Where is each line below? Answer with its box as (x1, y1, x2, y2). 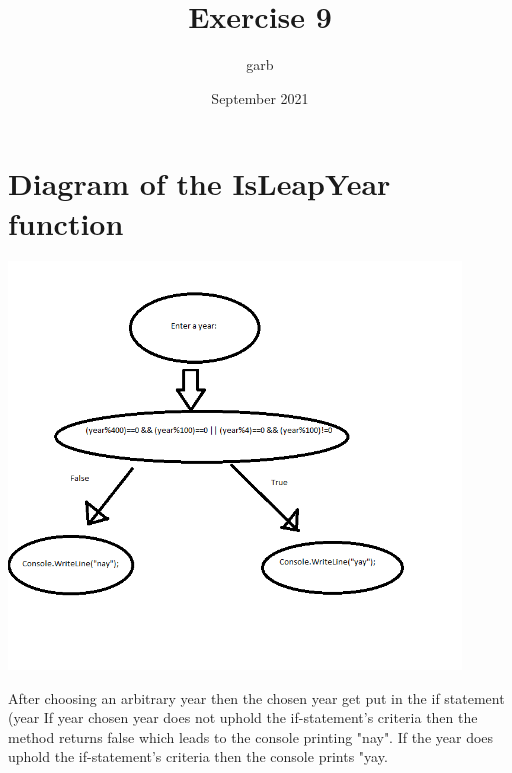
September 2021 (211, 87, 309, 108)
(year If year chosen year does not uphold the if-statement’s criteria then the (8, 707, 478, 728)
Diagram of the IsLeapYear (8, 163, 391, 204)
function (8, 202, 124, 243)
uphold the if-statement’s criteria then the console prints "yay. (8, 746, 388, 767)
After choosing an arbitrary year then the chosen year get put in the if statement (8, 687, 505, 708)
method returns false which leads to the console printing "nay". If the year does (8, 726, 494, 747)
